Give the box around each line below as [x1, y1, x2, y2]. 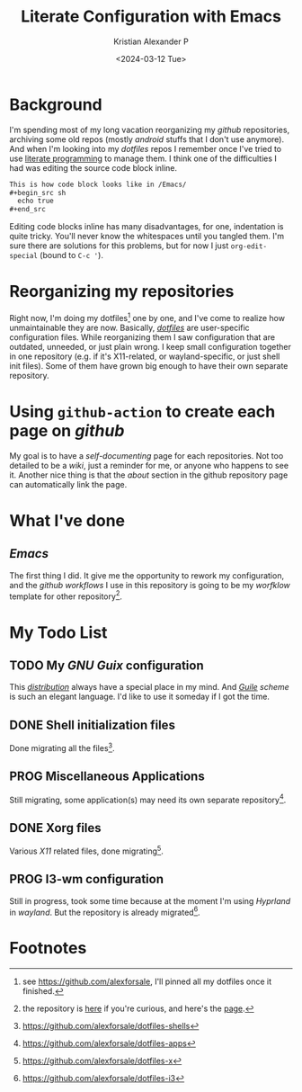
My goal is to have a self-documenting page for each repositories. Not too [9, 450, 284, 461]
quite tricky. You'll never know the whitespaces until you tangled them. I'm [9, 231, 285, 242]
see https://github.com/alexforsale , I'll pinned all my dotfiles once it [22, 976, 272, 987]
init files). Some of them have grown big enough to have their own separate [9, 360, 289, 371]
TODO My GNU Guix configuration [9, 658, 204, 673]
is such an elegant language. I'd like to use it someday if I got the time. [9, 691, 270, 703]
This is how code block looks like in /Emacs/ [9, 180, 187, 189]
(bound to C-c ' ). [40, 250, 103, 261]
